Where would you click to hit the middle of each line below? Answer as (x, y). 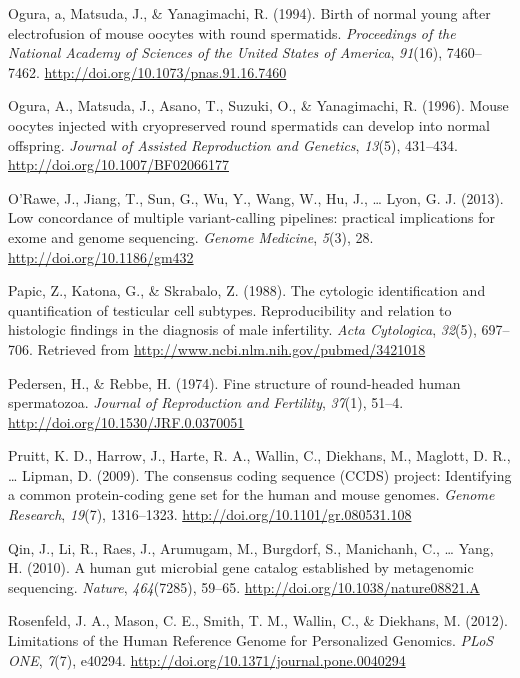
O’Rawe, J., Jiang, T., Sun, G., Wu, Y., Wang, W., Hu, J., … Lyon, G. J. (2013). (256, 197)
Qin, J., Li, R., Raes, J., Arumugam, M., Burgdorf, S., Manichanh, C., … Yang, (251, 547)
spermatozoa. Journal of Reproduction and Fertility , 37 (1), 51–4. (206, 402)
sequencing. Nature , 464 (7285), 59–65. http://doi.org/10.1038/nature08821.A (244, 586)
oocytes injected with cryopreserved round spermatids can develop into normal (249, 124)
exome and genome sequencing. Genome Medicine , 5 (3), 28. (191, 236)
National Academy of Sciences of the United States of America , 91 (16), (225, 52)
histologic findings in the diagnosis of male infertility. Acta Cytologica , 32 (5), (242, 329)
